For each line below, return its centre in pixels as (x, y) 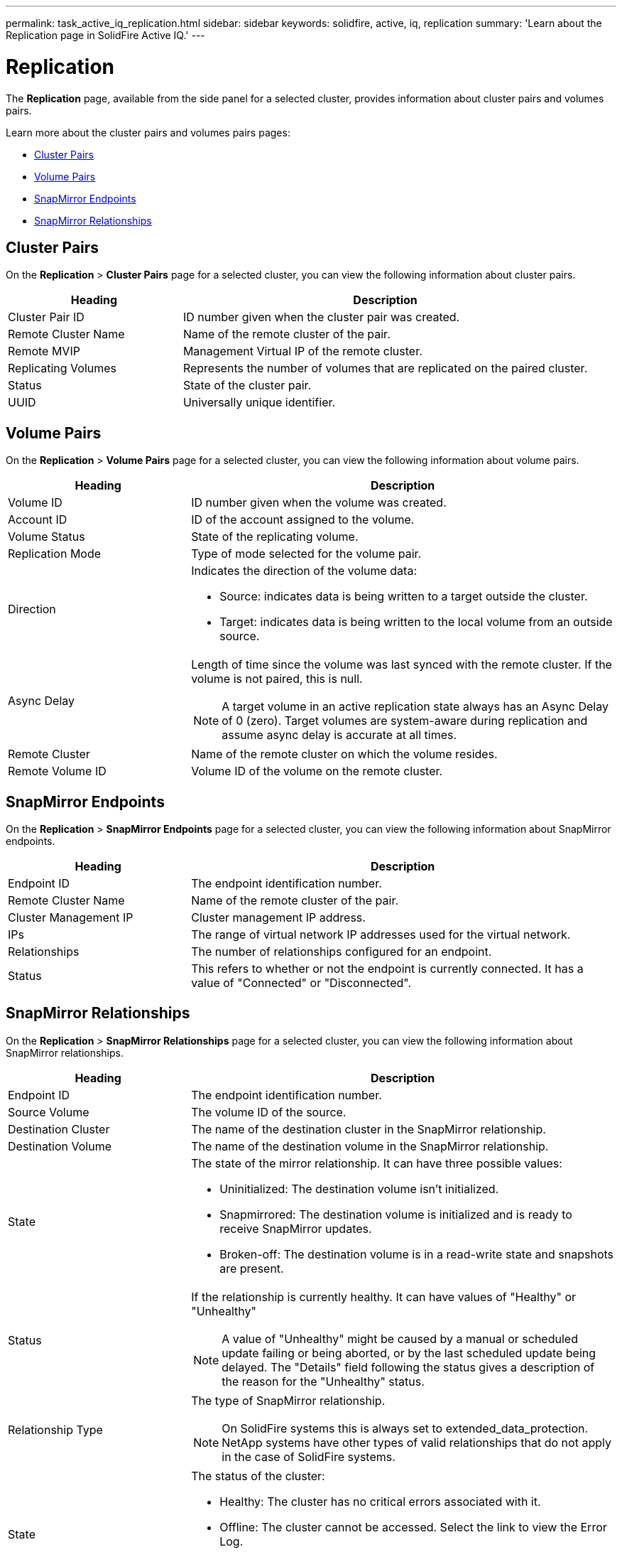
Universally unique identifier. (259, 403)
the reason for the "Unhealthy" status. (323, 1381)
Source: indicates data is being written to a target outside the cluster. (404, 597)
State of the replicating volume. (275, 537)
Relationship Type (55, 1429)
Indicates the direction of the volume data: (304, 571)
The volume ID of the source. (269, 1112)
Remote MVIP (44, 351)
